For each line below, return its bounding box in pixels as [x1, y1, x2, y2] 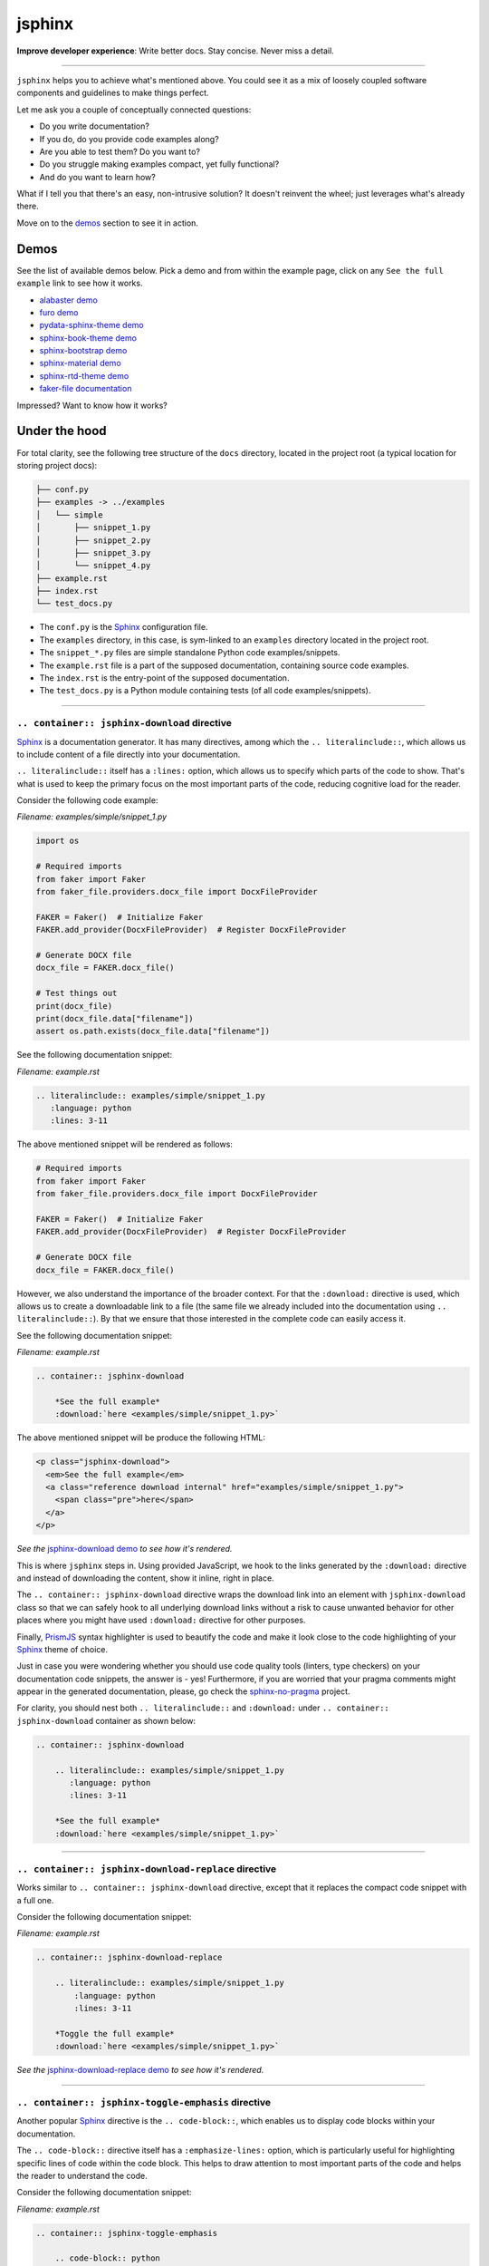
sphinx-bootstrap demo [39, 345, 128, 356]
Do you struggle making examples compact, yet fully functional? [39, 159, 280, 169]
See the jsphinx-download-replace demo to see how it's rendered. [16, 2065, 264, 2076]
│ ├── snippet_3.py [35, 547, 151, 557]
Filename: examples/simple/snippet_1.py [16, 811, 168, 822]
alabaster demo [39, 295, 99, 305]
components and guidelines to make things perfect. [16, 87, 209, 99]
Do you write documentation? [39, 121, 149, 131]
